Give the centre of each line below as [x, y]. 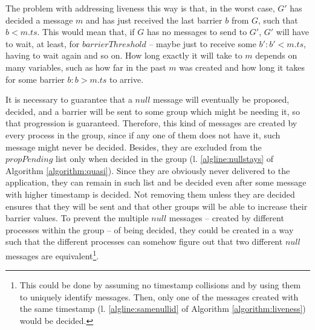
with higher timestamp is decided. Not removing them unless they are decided [150, 194]
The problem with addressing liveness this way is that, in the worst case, [140, 8]
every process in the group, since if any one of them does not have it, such [143, 134]
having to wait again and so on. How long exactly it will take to [124, 55]
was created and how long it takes [242, 67]
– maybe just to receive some [203, 43]
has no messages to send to [197, 32]
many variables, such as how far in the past [86, 67]
